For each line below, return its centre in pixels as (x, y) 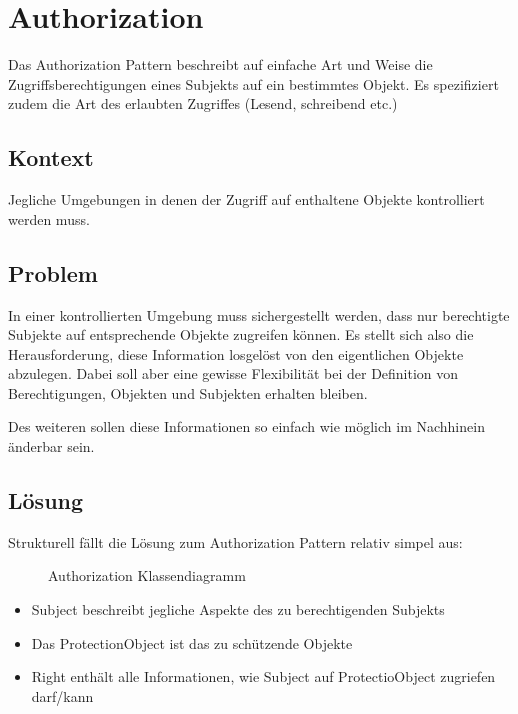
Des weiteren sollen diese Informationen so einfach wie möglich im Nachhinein (246, 426)
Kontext (51, 157)
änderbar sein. (51, 446)
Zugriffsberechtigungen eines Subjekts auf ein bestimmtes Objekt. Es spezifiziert (253, 83)
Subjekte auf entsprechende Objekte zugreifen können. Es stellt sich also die (241, 334)
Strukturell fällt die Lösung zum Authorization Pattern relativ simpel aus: (235, 541)
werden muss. (49, 218)
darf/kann (62, 695)
